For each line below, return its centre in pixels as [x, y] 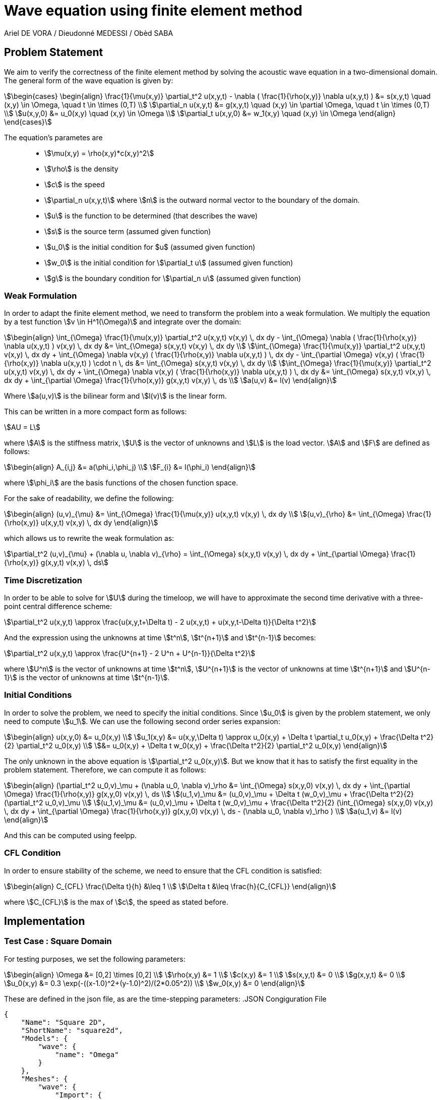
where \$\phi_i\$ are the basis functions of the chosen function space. [121, 483]
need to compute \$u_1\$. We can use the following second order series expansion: [142, 721]
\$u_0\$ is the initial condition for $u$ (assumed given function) [150, 247]
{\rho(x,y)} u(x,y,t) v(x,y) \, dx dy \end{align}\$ [81, 523]
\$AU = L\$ [22, 427]
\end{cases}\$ [28, 122]
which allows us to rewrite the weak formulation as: [89, 538]
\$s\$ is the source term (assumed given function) [128, 231]
